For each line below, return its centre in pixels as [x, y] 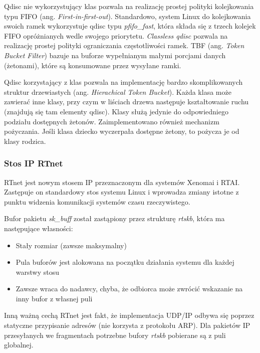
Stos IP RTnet [34, 163]
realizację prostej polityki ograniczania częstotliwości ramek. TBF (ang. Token [124, 45]
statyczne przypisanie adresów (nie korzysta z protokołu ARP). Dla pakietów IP [127, 325]
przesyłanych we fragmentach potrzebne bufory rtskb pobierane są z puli [115, 335]
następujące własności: [39, 228]
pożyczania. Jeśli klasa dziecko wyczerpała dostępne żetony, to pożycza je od [122, 131]
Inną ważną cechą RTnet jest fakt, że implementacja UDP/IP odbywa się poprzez [129, 315]
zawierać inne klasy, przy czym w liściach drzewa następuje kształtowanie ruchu [126, 102]
